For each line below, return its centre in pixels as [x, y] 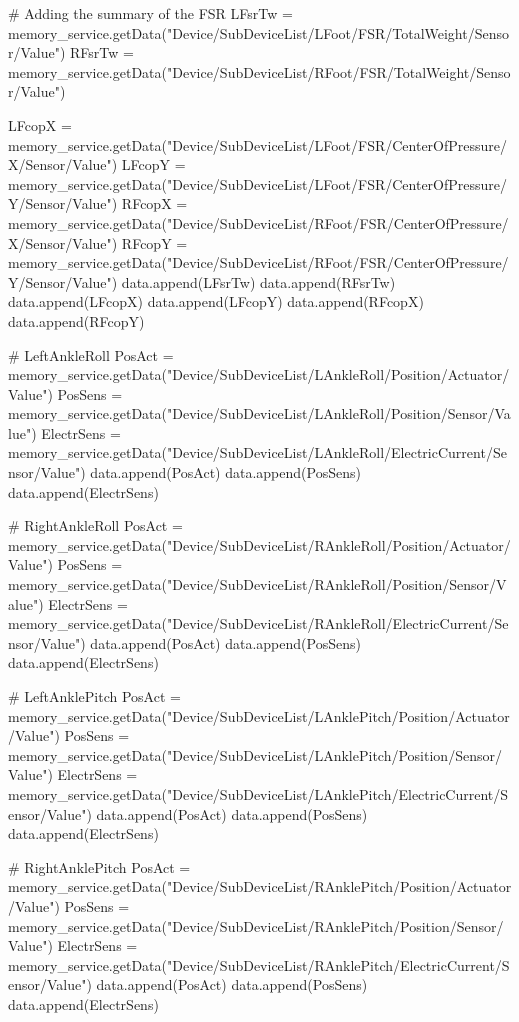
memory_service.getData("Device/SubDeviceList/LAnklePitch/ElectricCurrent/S [258, 793]
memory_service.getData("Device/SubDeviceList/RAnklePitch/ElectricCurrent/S [259, 964]
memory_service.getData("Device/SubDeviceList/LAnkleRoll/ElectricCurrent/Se [257, 452]
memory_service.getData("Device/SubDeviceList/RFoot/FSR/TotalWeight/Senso [259, 71]
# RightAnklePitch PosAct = [99, 866]
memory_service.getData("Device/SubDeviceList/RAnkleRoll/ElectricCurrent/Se [258, 623]
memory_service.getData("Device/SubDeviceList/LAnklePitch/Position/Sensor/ [255, 754]
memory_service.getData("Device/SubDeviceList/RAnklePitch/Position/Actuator [260, 886]
